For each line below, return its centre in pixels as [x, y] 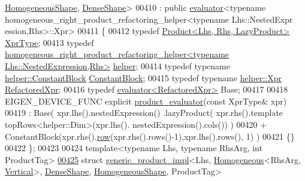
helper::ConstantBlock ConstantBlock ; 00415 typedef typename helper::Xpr [143, 77]
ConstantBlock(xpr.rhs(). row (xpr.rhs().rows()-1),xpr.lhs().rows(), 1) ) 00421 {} [150, 136]
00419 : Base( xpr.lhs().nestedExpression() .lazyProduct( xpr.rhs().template [144, 113]
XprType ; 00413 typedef [49, 42]
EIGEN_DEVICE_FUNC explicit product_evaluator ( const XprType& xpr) [146, 101]
